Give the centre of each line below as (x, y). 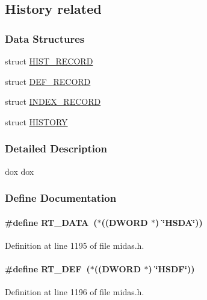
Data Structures (45, 38)
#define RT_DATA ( (51, 222)
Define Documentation (61, 198)
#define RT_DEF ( (48, 269)
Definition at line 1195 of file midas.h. (75, 245)
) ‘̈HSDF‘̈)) (171, 269)
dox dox (20, 171)
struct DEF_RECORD (48, 81)
